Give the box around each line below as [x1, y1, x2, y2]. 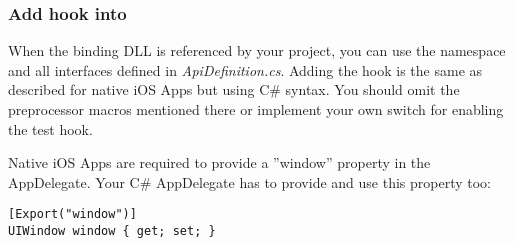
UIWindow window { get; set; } [8, 224, 216, 239]
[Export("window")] [8, 207, 137, 222]
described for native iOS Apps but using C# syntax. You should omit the [8, 79, 460, 100]
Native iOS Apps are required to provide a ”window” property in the [8, 152, 431, 173]
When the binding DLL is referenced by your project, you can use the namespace [8, 40, 506, 61]
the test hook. [8, 118, 93, 139]
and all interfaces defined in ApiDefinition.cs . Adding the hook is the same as [8, 59, 483, 80]
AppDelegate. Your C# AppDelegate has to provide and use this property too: [8, 171, 492, 192]
